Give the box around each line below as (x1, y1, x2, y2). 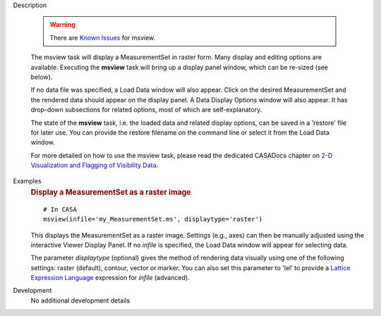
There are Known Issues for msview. (49, 33, 156, 42)
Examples (13, 177, 42, 186)
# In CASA (43, 205, 77, 213)
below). (30, 73, 53, 81)
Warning (49, 20, 75, 29)
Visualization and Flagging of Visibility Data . (30, 161, 159, 169)
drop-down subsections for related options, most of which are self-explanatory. (30, 106, 262, 114)
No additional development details (30, 296, 131, 305)
